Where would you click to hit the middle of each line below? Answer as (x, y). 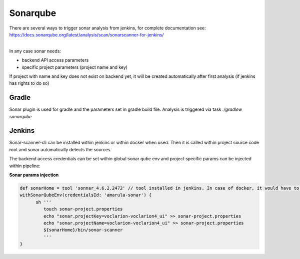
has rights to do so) (29, 83)
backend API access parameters (55, 60)
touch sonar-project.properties (83, 209)
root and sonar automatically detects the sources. (60, 149)
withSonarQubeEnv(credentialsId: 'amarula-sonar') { (86, 195)
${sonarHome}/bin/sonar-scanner (83, 230)
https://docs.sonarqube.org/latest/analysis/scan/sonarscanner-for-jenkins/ (87, 34)
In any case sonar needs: (35, 51)
